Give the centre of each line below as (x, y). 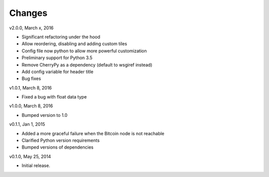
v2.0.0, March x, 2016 (31, 28)
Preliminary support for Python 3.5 (57, 58)
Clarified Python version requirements (61, 140)
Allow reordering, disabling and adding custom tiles (74, 44)
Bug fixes (31, 79)
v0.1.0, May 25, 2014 (30, 156)
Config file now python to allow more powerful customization (84, 51)
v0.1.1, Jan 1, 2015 (27, 124)
